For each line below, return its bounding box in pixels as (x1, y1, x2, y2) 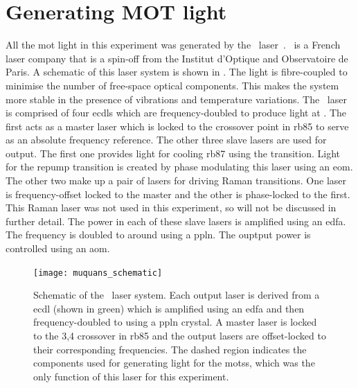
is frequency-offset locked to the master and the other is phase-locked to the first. (6, 186, 350, 201)
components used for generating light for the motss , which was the (33, 355, 315, 370)
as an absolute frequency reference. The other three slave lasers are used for (6, 132, 327, 147)
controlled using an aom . (6, 241, 110, 256)
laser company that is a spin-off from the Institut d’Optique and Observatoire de (6, 51, 348, 65)
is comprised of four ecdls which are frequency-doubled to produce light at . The (6, 105, 347, 120)
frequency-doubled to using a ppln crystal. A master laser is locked (33, 315, 317, 329)
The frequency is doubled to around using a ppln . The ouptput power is (6, 227, 311, 242)
